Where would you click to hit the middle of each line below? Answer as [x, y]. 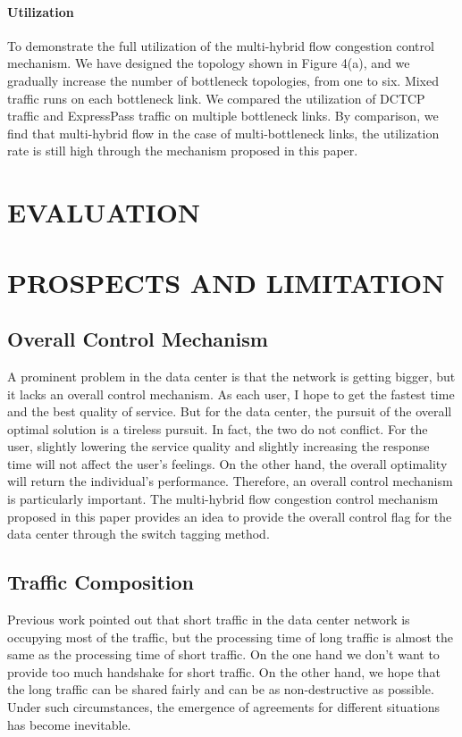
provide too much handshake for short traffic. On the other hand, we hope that [224, 671]
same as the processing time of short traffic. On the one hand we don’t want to [223, 654]
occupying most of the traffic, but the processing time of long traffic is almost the [231, 636]
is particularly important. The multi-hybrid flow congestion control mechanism [223, 499]
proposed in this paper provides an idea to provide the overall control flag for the [230, 516]
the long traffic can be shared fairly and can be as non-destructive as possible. [221, 689]
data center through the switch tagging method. [139, 534]
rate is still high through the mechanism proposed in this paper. [183, 151]
